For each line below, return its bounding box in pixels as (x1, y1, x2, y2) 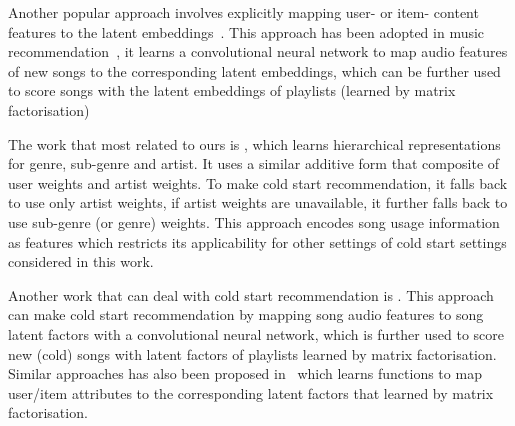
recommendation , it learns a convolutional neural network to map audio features (8, 41, 508, 62)
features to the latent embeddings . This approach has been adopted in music (8, 21, 485, 42)
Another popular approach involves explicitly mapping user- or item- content (8, 2, 479, 22)
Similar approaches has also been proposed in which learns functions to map (8, 363, 482, 384)
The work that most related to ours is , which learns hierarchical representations (8, 133, 501, 154)
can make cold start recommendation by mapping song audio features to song (8, 304, 484, 325)
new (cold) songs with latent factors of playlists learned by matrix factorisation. (8, 343, 497, 364)
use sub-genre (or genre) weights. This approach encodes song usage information (8, 211, 500, 232)
